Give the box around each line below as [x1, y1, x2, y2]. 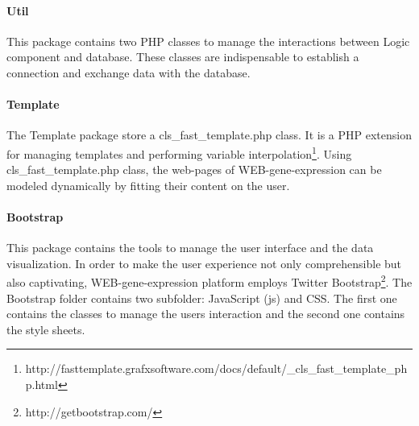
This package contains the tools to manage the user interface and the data [6, 239, 374, 256]
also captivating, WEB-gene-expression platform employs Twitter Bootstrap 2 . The [6, 271, 413, 291]
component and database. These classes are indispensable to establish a [6, 48, 359, 65]
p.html [25, 376, 58, 393]
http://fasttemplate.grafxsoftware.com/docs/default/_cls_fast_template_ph [25, 360, 408, 377]
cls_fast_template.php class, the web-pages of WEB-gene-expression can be [6, 161, 382, 178]
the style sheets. [6, 321, 85, 337]
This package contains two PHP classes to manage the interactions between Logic [6, 32, 410, 49]
